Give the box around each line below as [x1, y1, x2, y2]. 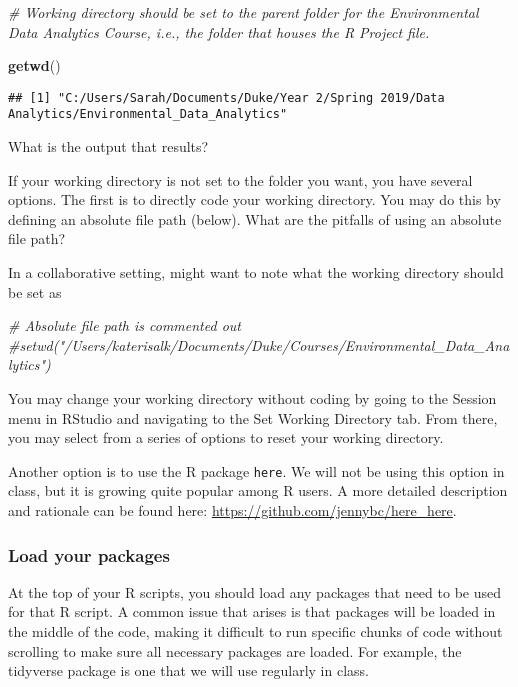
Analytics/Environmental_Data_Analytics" [8, 107, 288, 122]
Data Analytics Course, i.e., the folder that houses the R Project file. [8, 21, 430, 42]
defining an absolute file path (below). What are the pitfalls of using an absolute [8, 208, 502, 229]
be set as [8, 281, 62, 302]
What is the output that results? [8, 136, 209, 157]
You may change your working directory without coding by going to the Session [8, 388, 497, 409]
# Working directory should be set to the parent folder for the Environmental [8, 2, 479, 22]
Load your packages [8, 542, 170, 567]
